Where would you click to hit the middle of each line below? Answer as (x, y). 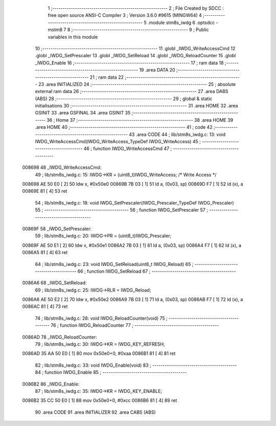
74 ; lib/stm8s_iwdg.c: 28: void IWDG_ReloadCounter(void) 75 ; (101, 318)
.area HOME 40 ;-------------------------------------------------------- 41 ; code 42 (124, 127)
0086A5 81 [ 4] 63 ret (45, 253)
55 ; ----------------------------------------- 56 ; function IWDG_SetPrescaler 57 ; (121, 210)
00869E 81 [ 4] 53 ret (45, 191)
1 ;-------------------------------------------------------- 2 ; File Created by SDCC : (136, 8)
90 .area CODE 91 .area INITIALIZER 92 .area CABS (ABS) (95, 412)
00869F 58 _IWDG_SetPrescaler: (57, 229)
